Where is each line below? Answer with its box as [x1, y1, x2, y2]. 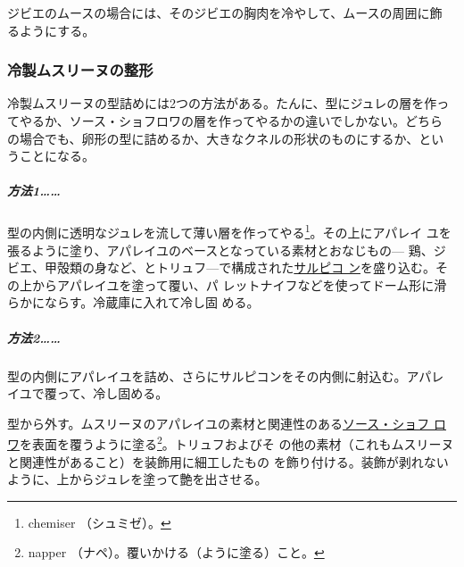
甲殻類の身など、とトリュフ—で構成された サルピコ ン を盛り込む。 [44, 258, 435, 277]
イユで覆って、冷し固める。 [7, 384, 169, 403]
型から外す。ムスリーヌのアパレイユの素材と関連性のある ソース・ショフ [7, 413, 430, 432]
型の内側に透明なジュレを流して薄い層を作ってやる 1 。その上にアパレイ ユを [7, 221, 452, 241]
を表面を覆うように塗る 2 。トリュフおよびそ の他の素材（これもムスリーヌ [20, 432, 454, 453]
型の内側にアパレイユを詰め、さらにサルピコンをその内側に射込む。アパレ [7, 366, 444, 385]
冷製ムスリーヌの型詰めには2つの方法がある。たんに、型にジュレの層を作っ [7, 94, 450, 113]
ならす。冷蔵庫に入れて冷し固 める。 [44, 293, 260, 312]
